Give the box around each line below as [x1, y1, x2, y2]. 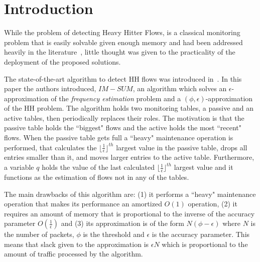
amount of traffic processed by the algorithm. [4, 248, 143, 259]
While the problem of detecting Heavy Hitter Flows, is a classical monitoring [4, 27, 240, 38]
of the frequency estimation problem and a [51, 93, 181, 103]
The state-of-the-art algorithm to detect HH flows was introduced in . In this [4, 73, 242, 84]
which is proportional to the [162, 238, 248, 249]
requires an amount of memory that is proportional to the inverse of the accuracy [4, 208, 255, 218]
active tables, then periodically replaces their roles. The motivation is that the [4, 112, 244, 123]
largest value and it [174, 162, 233, 172]
